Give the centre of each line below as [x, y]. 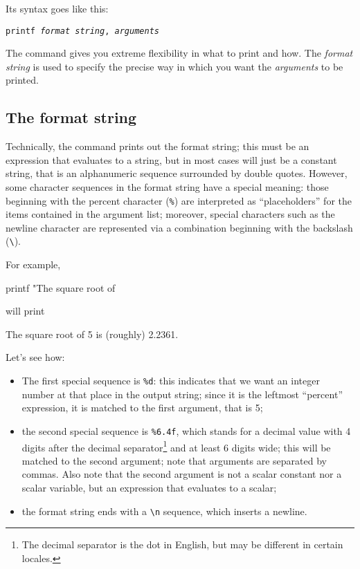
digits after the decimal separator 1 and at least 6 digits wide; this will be [176, 446]
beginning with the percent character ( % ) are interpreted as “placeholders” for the [179, 200]
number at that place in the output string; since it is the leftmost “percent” [182, 394]
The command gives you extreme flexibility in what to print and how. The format [179, 53]
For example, [33, 264]
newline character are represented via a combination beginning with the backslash [179, 227]
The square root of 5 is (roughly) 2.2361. [92, 334]
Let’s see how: [35, 357]
